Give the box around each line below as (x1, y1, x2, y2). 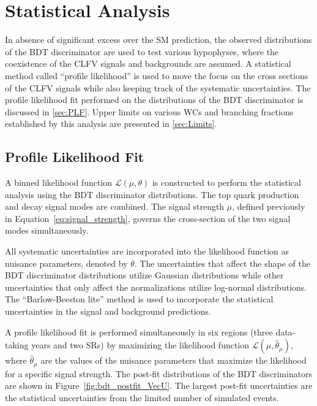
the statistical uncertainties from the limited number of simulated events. (5, 391, 279, 404)
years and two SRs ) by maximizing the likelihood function (31, 339, 250, 351)
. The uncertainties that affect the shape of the (134, 256, 310, 269)
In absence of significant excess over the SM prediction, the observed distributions (5, 33, 312, 46)
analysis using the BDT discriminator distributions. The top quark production (5, 188, 299, 201)
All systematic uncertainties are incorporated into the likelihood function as (5, 245, 289, 258)
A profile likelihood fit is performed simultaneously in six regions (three (5, 325, 273, 338)
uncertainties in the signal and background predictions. (5, 305, 211, 318)
